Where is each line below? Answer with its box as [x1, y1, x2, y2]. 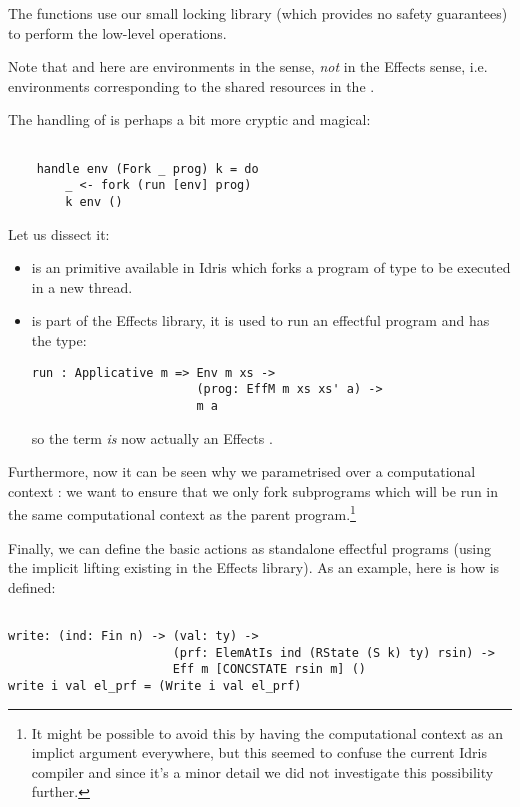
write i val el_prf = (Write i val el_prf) [8, 678, 302, 693]
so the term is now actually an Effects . [31, 427, 273, 448]
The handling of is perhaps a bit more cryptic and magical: [8, 109, 371, 130]
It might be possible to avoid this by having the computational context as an [31, 722, 504, 743]
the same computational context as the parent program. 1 [8, 501, 356, 524]
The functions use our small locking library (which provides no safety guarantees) [8, 3, 508, 23]
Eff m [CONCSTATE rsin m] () [172, 662, 366, 677]
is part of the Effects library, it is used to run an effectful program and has [31, 310, 490, 331]
